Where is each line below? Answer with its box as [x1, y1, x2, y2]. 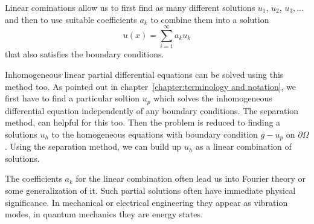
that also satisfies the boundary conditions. [5, 48, 164, 60]
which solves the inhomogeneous [153, 92, 272, 104]
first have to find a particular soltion [5, 92, 140, 104]
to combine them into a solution [150, 13, 269, 25]
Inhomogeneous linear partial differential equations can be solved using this [5, 68, 284, 80]
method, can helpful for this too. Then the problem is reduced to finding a [5, 116, 281, 129]
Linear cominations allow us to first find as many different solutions [5, 1, 255, 13]
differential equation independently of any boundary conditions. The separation [5, 104, 299, 117]
